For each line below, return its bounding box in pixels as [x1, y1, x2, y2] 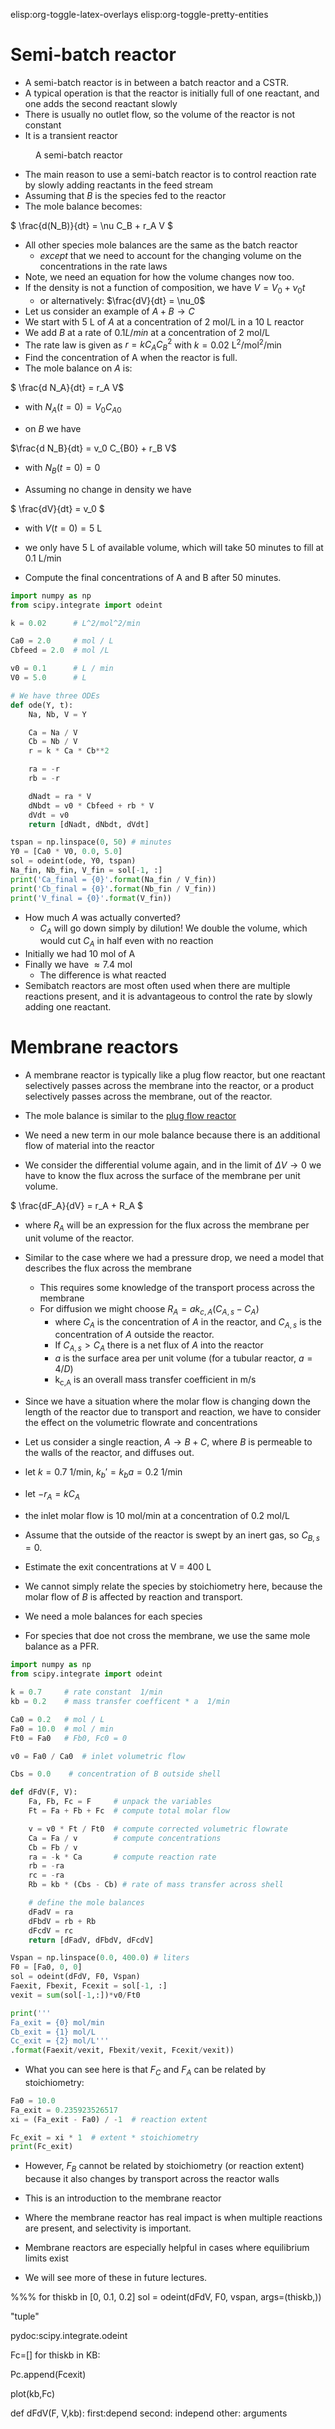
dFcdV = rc [28, 1925, 74, 1936]
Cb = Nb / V [28, 737, 78, 747]
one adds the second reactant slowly [24, 97, 178, 109]
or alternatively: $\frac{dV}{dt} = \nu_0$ [39, 294, 206, 306]
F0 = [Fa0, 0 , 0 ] [10, 1962, 83, 1973]
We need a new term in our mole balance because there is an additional [24, 1129, 321, 1141]
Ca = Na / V [28, 727, 78, 738]
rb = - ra [28, 1861, 65, 1871]
